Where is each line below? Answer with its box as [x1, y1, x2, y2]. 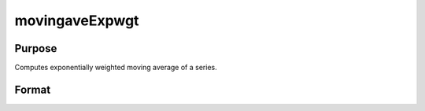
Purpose [14, 42, 57, 55]
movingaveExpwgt [14, 12, 139, 29]
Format [14, 83, 51, 96]
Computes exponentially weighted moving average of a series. [14, 63, 217, 72]
